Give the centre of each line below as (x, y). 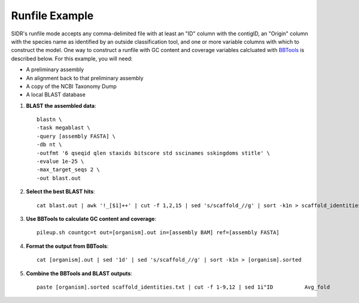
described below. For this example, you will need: (72, 58)
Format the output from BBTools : (67, 246)
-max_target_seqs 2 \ (68, 170)
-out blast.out (59, 178)
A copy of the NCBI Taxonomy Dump (71, 86)
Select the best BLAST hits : (60, 192)
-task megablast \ (64, 128)
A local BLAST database (56, 95)
